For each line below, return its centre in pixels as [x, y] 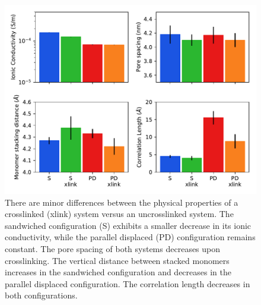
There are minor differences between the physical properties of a [122, 202]
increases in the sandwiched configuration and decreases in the [118, 272]
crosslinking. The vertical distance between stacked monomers [117, 260]
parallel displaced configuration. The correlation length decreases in [128, 283]
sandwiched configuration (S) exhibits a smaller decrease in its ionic [128, 225]
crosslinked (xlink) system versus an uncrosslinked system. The [119, 214]
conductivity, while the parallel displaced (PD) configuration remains [130, 237]
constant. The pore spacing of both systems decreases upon [113, 248]
